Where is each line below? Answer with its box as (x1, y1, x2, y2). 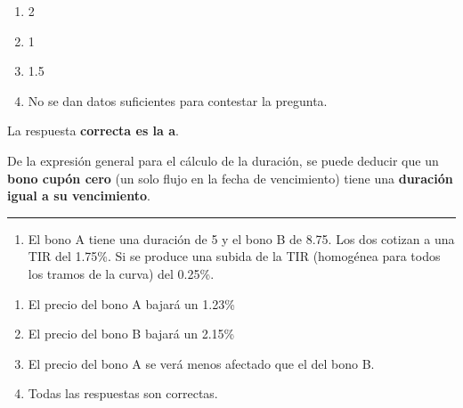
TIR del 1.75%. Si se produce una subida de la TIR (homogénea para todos (28, 247, 441, 265)
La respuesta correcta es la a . (7, 121, 179, 140)
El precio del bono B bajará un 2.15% (28, 324, 235, 343)
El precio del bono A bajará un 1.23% (28, 294, 235, 313)
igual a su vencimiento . (7, 186, 150, 205)
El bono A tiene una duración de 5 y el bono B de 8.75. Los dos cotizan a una (28, 229, 455, 248)
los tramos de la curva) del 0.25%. (28, 264, 215, 282)
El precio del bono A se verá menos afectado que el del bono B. (28, 354, 375, 372)
